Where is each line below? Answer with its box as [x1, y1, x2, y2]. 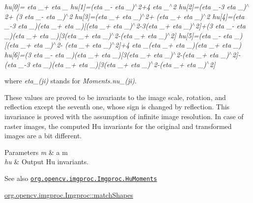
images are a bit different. [4, 130, 82, 141]
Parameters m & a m [4, 147, 68, 157]
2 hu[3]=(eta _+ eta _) [69, 11, 142, 21]
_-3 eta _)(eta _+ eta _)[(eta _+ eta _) [4, 21, 133, 31]
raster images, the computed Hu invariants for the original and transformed [4, 121, 232, 131]
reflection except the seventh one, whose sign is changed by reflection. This [4, 101, 230, 112]
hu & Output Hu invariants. [4, 156, 89, 167]
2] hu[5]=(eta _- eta [170, 30, 232, 40]
